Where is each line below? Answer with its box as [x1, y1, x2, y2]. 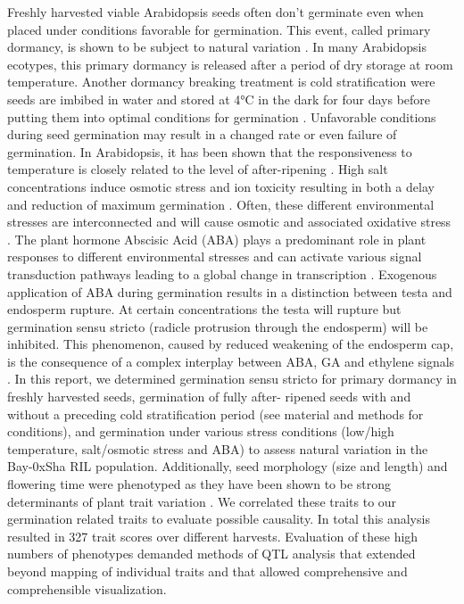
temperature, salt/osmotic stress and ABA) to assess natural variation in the [7, 439, 428, 458]
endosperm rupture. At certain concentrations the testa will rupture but [7, 300, 402, 319]
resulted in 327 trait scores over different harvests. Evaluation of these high [7, 526, 418, 545]
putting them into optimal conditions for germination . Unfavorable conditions [7, 107, 436, 126]
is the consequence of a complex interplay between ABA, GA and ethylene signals [7, 352, 455, 370]
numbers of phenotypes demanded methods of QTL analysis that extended [7, 544, 416, 563]
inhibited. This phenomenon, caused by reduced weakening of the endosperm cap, [7, 335, 454, 353]
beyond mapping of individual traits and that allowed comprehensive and [7, 562, 408, 580]
